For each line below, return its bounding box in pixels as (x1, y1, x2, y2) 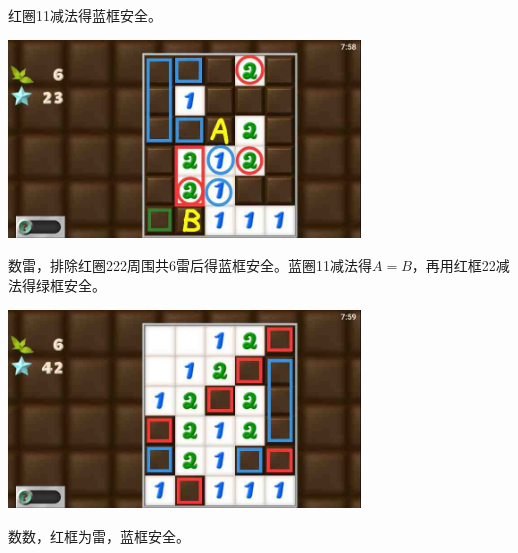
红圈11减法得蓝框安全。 (8, 5, 162, 25)
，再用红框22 (411, 255, 496, 276)
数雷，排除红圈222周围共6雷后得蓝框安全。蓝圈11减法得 (8, 255, 372, 276)
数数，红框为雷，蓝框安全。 (8, 525, 190, 546)
